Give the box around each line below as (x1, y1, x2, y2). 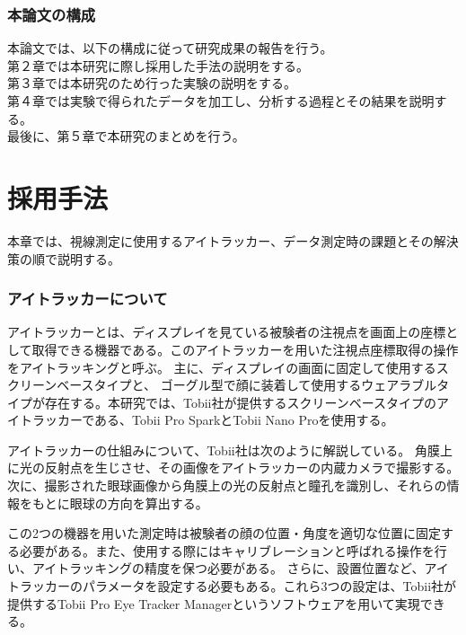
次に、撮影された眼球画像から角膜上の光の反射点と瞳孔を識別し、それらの (7, 476, 447, 495)
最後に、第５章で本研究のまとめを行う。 (7, 127, 245, 146)
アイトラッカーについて (7, 287, 168, 310)
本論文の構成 (7, 3, 96, 25)
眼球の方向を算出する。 (69, 493, 208, 512)
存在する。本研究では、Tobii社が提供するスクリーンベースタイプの (44, 392, 437, 411)
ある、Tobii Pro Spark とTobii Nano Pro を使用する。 (94, 410, 394, 429)
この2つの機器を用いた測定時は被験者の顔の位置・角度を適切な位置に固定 (7, 524, 441, 542)
